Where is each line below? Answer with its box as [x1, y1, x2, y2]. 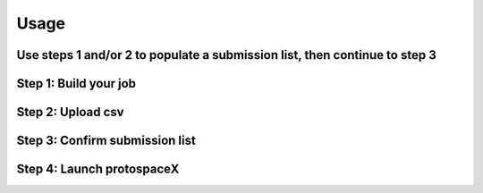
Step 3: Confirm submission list [16, 133, 196, 148]
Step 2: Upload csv [16, 105, 124, 120]
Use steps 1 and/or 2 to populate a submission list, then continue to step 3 [16, 47, 437, 63]
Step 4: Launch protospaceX [16, 162, 180, 177]
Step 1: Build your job [16, 76, 137, 91]
